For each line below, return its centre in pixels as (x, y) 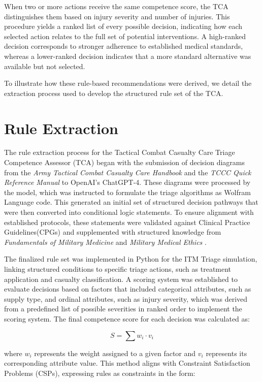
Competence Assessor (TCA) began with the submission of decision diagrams (124, 162)
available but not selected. (45, 66)
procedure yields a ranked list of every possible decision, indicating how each (123, 26)
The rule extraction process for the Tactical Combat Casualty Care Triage (120, 152)
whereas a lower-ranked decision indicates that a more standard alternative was (128, 56)
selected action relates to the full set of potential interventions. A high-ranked (125, 36)
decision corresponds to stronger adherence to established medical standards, (124, 46)
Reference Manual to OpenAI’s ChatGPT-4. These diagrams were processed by (127, 182)
